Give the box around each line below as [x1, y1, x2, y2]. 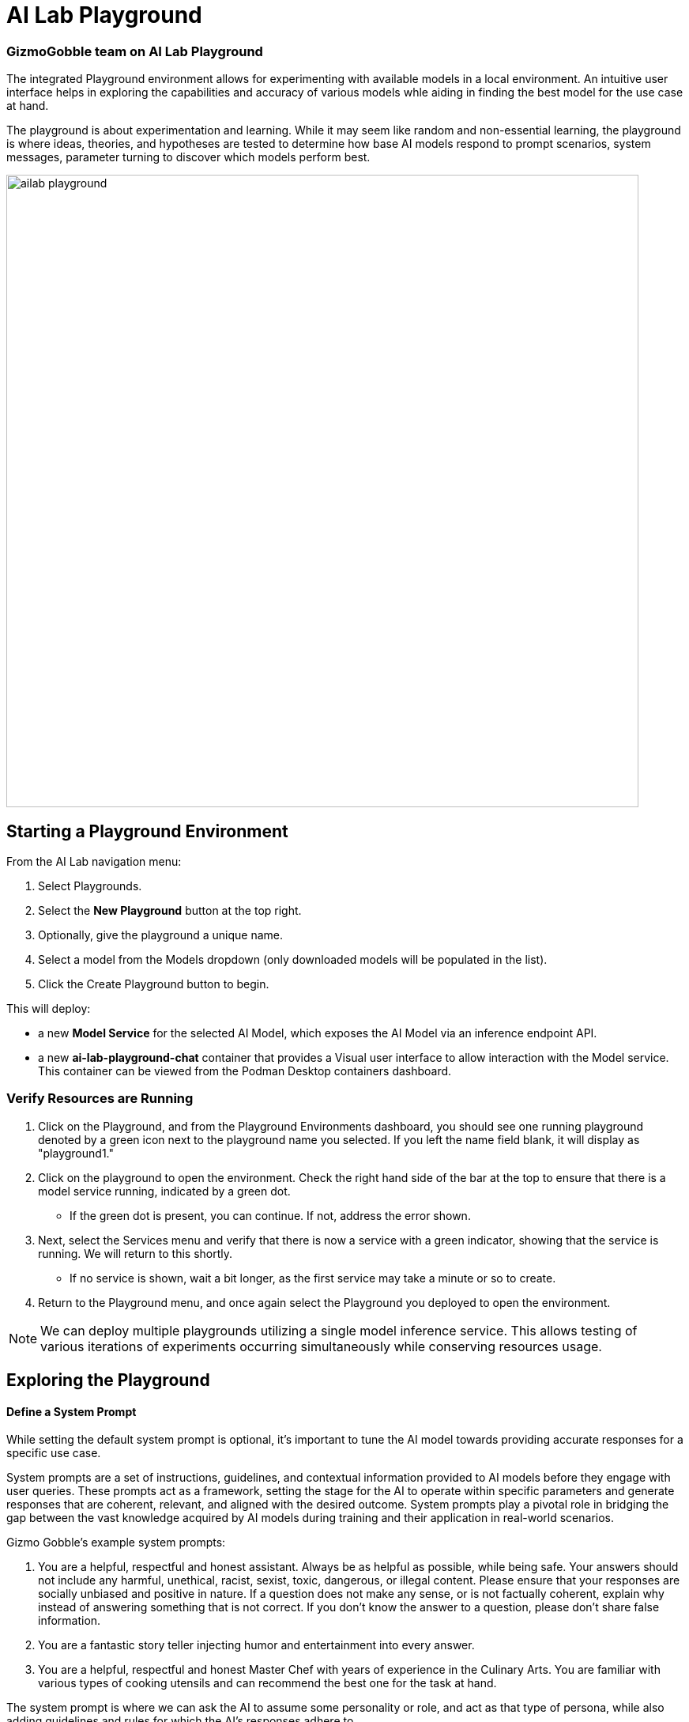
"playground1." [38, 1146, 114, 1160]
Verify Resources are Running [6, 1090, 194, 1107]
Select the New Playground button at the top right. [38, 903, 302, 917]
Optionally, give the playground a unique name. [38, 927, 284, 942]
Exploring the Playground [6, 1370, 210, 1391]
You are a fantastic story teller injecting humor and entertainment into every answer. [38, 1638, 475, 1652]
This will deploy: [6, 1001, 91, 1015]
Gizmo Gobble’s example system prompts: [6, 1535, 226, 1550]
